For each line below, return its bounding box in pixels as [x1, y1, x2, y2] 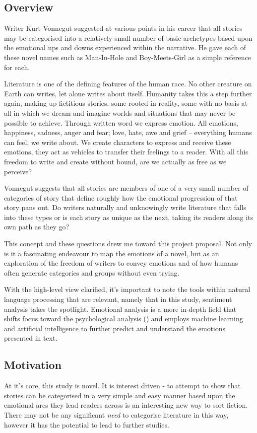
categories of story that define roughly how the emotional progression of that [4, 192, 238, 203]
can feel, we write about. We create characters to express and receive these [4, 137, 231, 147]
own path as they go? [4, 221, 69, 232]
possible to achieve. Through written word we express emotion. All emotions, [4, 117, 238, 128]
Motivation [4, 357, 62, 372]
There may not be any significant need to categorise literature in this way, [4, 410, 229, 420]
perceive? [4, 166, 32, 176]
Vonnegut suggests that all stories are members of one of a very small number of [4, 183, 249, 193]
